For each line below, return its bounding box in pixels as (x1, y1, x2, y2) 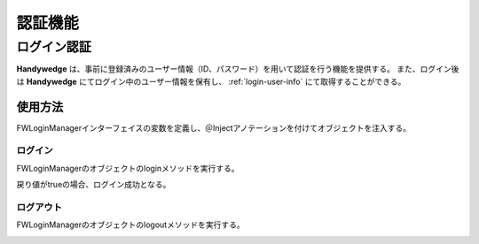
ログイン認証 (16, 39, 92, 55)
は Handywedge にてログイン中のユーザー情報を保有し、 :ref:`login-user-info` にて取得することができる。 (16, 76, 406, 87)
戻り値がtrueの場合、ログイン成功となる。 (16, 179, 171, 190)
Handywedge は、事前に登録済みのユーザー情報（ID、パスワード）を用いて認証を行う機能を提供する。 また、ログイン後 (16, 64, 459, 74)
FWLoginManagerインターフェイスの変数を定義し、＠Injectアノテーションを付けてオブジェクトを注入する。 (16, 122, 412, 133)
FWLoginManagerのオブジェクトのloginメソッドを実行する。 (16, 163, 239, 173)
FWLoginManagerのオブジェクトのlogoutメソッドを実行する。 (16, 219, 245, 230)
